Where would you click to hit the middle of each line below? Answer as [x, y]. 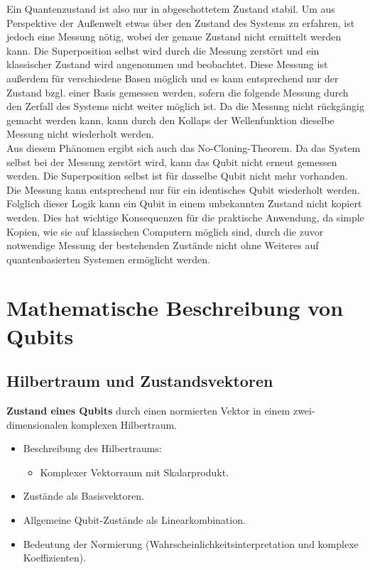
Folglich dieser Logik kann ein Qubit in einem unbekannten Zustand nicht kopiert [184, 203]
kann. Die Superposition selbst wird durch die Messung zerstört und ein [163, 50]
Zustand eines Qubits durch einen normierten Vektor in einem [148, 411]
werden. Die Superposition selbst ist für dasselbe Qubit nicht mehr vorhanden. [177, 176]
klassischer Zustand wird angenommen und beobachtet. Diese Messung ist [167, 64]
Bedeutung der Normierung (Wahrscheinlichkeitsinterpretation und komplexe [191, 543]
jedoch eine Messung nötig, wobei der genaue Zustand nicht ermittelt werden [174, 37]
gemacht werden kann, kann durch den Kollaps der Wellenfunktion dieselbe [170, 120]
